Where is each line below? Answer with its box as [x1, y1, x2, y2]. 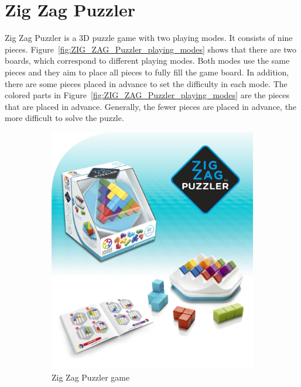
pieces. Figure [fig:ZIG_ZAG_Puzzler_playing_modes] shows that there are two [5, 43, 297, 55]
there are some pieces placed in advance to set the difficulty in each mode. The [5, 77, 288, 89]
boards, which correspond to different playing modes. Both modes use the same [5, 54, 290, 67]
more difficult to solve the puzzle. [5, 112, 124, 124]
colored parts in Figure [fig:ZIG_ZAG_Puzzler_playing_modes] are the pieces [5, 89, 289, 101]
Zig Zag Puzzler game [52, 371, 130, 383]
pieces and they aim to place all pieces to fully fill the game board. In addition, [5, 65, 289, 78]
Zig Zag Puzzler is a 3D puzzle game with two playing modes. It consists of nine [5, 32, 293, 44]
